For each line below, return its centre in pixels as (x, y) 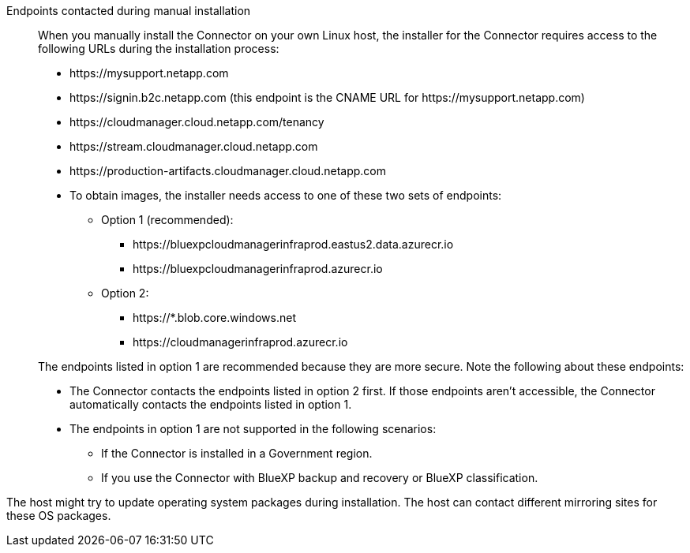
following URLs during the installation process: (159, 49)
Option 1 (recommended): (167, 220)
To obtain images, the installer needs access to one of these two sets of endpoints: (286, 195)
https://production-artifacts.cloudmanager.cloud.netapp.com (228, 171)
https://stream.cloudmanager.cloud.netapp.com (194, 146)
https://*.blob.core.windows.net (214, 318)
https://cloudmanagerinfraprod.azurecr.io (240, 342)
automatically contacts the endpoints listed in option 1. (211, 404)
